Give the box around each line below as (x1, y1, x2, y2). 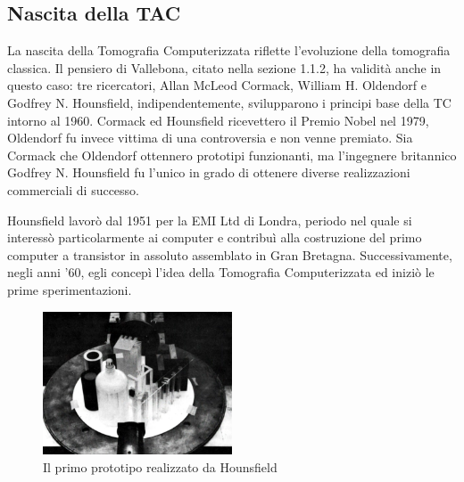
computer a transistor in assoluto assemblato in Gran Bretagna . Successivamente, (7, 245, 452, 264)
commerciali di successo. (7, 180, 140, 199)
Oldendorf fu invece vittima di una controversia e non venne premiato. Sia (7, 128, 413, 147)
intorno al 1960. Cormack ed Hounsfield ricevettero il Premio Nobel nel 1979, (7, 110, 429, 129)
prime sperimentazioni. (7, 280, 132, 298)
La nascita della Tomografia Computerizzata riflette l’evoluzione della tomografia (7, 41, 451, 60)
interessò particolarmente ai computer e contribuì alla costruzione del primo (7, 228, 422, 247)
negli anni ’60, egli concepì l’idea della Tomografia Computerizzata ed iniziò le (7, 263, 435, 282)
